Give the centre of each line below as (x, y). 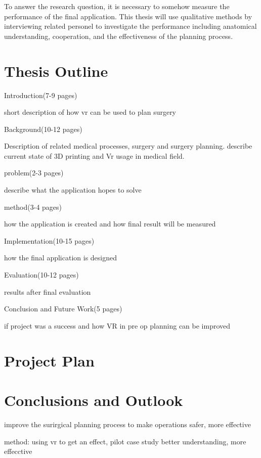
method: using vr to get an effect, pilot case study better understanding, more (125, 441)
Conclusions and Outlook (94, 400)
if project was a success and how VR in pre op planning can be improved (117, 325)
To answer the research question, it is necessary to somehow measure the (117, 6)
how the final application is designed (61, 258)
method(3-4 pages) (33, 207)
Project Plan (49, 360)
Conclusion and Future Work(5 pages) (63, 309)
